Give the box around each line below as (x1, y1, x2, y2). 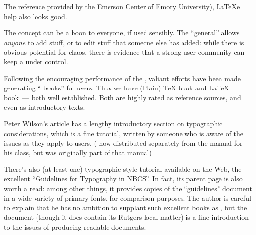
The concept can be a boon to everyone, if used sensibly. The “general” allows (4, 28, 240, 38)
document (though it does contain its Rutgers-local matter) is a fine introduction (4, 212, 249, 222)
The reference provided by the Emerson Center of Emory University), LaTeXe (4, 1, 240, 11)
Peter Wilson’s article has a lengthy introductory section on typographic (4, 118, 223, 128)
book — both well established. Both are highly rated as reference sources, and (4, 92, 241, 102)
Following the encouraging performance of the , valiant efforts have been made (4, 73, 241, 83)
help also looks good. (4, 11, 67, 21)
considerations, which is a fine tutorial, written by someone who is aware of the (4, 128, 244, 138)
